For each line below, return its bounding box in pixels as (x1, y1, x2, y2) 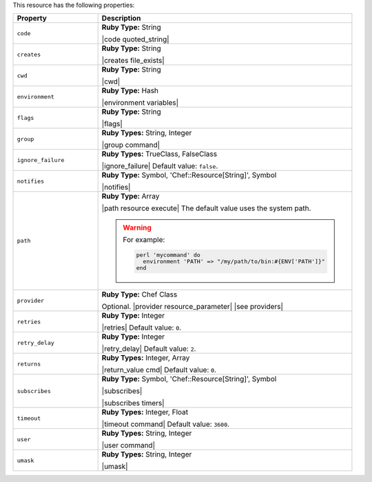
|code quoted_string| (101, 34, 169, 44)
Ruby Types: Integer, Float (101, 408, 189, 417)
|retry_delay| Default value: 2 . (101, 344, 196, 354)
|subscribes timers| (101, 399, 165, 408)
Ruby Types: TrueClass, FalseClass (101, 149, 217, 159)
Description (101, 14, 141, 23)
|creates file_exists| (101, 56, 165, 66)
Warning (123, 223, 152, 232)
